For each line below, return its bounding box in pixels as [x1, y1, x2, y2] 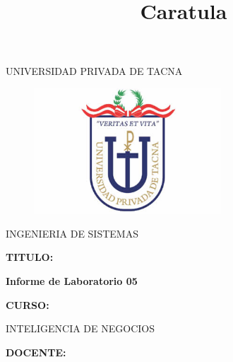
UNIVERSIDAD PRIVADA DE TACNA [6, 64, 183, 78]
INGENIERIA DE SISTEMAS [6, 226, 138, 240]
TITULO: [6, 250, 54, 264]
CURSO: [6, 297, 49, 312]
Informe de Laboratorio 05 [6, 274, 138, 288]
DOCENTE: [6, 344, 66, 359]
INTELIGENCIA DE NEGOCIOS [6, 321, 155, 336]
